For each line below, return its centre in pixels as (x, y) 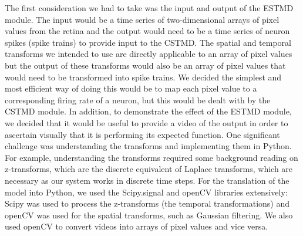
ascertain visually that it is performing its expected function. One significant (142, 134)
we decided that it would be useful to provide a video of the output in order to (147, 122)
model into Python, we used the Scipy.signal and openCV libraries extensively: (146, 192)
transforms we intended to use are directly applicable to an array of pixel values (149, 54)
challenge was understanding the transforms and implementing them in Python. (148, 146)
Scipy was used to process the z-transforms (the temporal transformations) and (147, 203)
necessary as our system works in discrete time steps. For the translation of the (147, 180)
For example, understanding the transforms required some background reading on (151, 157)
